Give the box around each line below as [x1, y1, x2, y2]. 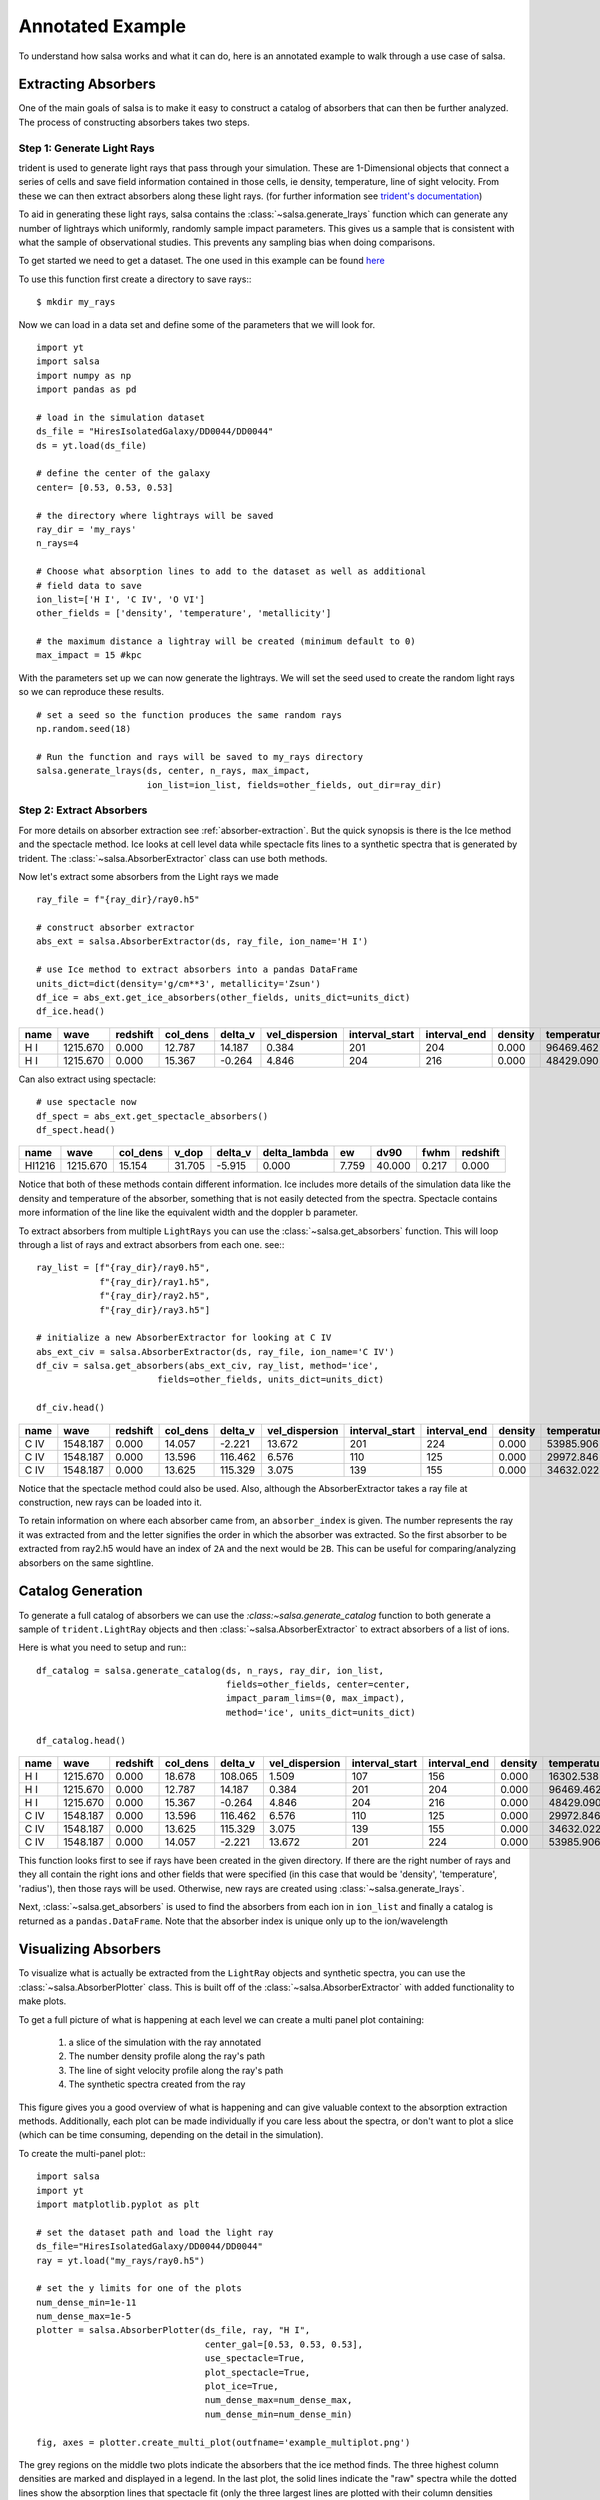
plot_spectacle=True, [204, 2366, 311, 2378]
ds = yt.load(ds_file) [36, 440, 148, 451]
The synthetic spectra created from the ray [68, 2078, 246, 2090]
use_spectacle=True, [204, 2353, 305, 2364]
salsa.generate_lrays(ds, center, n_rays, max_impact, [36, 765, 311, 777]
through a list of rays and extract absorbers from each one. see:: [18, 1238, 285, 1250]
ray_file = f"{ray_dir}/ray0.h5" [36, 894, 200, 905]
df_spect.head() [36, 1125, 116, 1135]
